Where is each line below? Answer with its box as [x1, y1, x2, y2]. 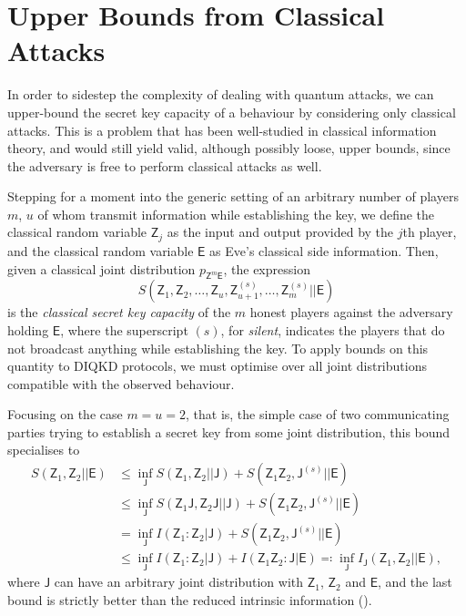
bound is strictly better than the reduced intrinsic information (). [7, 590, 372, 609]
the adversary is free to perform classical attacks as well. [7, 156, 322, 175]
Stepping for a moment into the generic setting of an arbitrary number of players [7, 187, 459, 206]
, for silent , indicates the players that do [220, 320, 445, 339]
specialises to [7, 440, 80, 459]
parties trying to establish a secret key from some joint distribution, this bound [7, 422, 451, 441]
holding [7, 320, 49, 339]
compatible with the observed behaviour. [7, 374, 235, 393]
